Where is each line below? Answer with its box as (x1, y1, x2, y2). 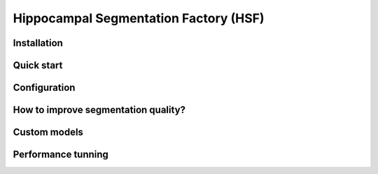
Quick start (13, 59, 63, 71)
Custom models (13, 126, 84, 138)
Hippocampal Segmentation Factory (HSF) (13, 10, 265, 26)
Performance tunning (13, 149, 108, 161)
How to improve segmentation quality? (13, 104, 185, 116)
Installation (13, 37, 63, 49)
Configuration (13, 82, 76, 94)
